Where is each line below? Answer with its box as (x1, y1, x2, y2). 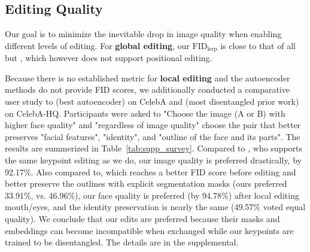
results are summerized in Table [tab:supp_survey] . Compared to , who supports (5, 142, 303, 154)
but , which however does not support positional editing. (5, 51, 212, 64)
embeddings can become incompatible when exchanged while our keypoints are (5, 224, 294, 236)
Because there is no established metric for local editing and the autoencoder (5, 71, 290, 84)
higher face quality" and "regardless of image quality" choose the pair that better (5, 119, 301, 131)
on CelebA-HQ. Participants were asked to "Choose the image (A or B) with (5, 107, 285, 119)
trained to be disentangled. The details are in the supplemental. (5, 236, 239, 248)
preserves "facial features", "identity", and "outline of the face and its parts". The (5, 130, 300, 142)
